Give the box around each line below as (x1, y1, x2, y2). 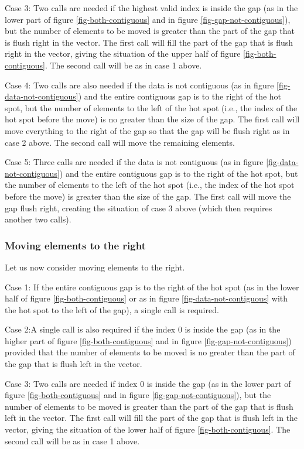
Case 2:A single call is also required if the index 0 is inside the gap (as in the (5, 323, 281, 335)
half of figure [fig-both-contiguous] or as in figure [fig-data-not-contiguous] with (5, 292, 288, 304)
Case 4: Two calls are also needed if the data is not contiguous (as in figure (5, 78, 274, 91)
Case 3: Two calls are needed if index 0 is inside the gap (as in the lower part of (5, 377, 291, 389)
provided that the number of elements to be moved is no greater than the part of (5, 346, 295, 358)
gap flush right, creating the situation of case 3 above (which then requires (5, 201, 272, 214)
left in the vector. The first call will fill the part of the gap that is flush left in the (5, 412, 298, 424)
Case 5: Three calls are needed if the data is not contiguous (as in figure (5, 156, 264, 168)
